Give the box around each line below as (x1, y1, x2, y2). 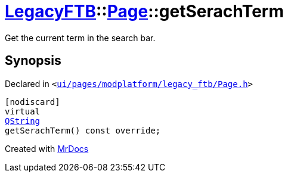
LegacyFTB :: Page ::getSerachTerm (5, 1, 284, 21)
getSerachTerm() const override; (5, 125, 161, 135)
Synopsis (5, 53, 61, 69)
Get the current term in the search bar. (5, 32, 156, 43)
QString (5, 116, 41, 126)
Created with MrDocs (5, 143, 89, 154)
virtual (5, 106, 41, 116)
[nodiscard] (5, 97, 60, 107)
